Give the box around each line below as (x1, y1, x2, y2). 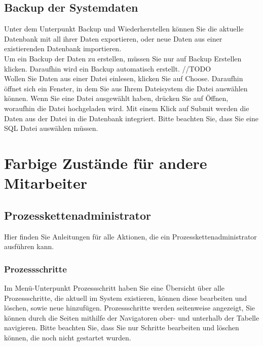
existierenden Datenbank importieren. (4, 43, 122, 54)
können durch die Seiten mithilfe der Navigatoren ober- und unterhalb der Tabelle (4, 312, 259, 323)
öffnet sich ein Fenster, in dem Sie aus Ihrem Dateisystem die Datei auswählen (4, 83, 248, 93)
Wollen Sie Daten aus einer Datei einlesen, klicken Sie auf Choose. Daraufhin (4, 73, 243, 84)
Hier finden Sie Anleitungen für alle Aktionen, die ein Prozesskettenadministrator (4, 231, 257, 241)
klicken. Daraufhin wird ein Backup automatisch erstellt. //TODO (4, 63, 211, 74)
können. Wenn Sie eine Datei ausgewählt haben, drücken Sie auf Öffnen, (4, 93, 229, 103)
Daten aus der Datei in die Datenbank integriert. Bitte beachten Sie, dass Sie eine (4, 113, 258, 123)
